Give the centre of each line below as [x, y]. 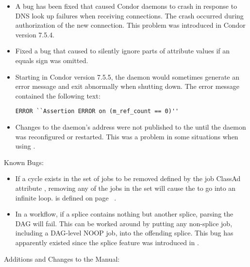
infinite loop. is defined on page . [66, 197]
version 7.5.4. [35, 34]
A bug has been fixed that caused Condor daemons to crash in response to [126, 6]
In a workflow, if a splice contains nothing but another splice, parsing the [124, 214]
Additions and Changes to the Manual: [62, 259]
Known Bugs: [24, 162]
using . [25, 146]
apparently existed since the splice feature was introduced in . [107, 242]
